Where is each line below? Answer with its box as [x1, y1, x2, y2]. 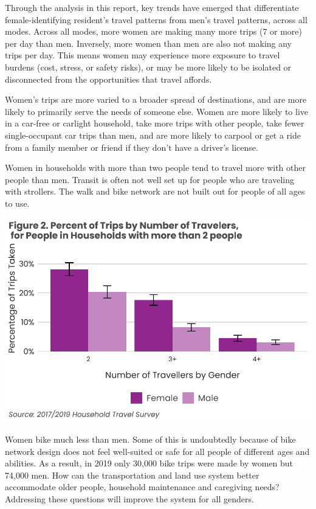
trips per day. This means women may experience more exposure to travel [5, 49, 280, 61]
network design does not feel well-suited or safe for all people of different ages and [5, 445, 310, 457]
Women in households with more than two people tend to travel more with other [5, 161, 306, 174]
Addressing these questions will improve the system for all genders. [5, 493, 254, 505]
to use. [5, 196, 30, 209]
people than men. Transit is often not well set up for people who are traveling [5, 173, 294, 185]
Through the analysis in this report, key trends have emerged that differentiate [5, 1, 299, 13]
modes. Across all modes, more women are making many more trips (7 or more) [5, 25, 303, 38]
